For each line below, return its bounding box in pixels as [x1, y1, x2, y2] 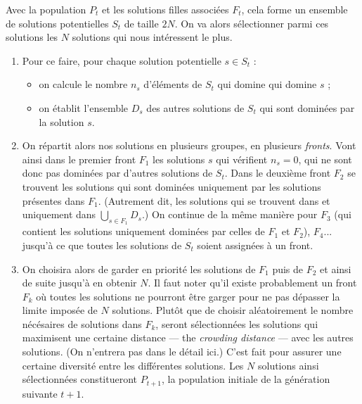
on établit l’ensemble [39, 100, 129, 115]
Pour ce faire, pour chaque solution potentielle [22, 53, 221, 68]
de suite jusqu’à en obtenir [22, 275, 137, 290]
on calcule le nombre [39, 77, 128, 91]
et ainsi [320, 261, 351, 276]
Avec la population [6, 2, 86, 16]
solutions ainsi [257, 358, 319, 372]
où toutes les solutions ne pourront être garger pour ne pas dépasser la [36, 289, 340, 303]
